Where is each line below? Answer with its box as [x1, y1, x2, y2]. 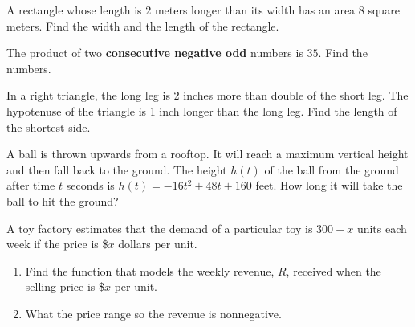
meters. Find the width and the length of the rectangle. [6, 17, 279, 34]
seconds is [66, 177, 115, 194]
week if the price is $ [6, 235, 108, 252]
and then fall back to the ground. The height [6, 161, 227, 178]
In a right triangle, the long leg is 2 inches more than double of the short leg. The [6, 87, 409, 104]
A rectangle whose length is [6, 2, 142, 18]
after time [6, 177, 55, 194]
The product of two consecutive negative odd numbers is [6, 44, 303, 61]
